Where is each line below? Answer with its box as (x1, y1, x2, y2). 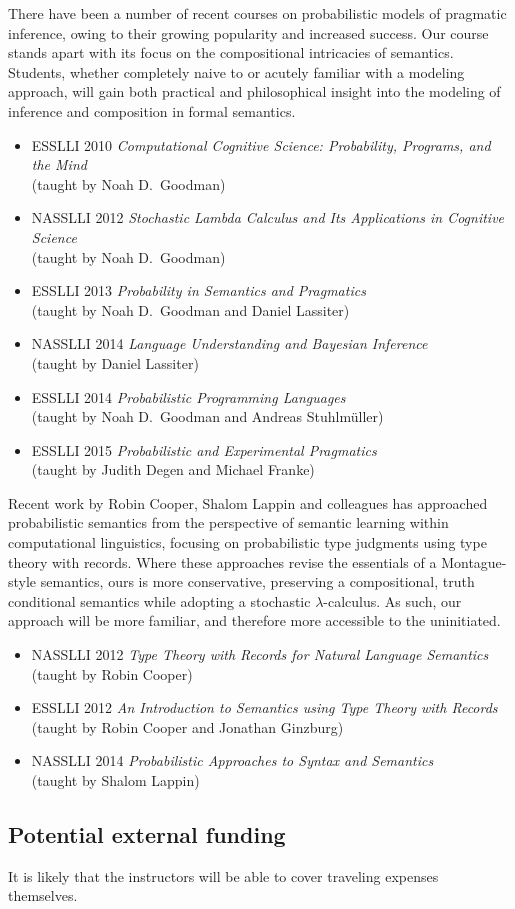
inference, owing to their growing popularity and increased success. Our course (8, 22, 489, 43)
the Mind (31, 154, 87, 175)
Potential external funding (8, 818, 286, 849)
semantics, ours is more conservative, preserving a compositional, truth (40, 571, 475, 592)
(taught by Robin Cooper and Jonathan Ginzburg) (31, 716, 344, 737)
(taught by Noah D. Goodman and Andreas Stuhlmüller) (31, 406, 384, 427)
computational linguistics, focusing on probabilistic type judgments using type (8, 532, 487, 553)
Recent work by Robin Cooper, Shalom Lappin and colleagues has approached (8, 492, 488, 513)
